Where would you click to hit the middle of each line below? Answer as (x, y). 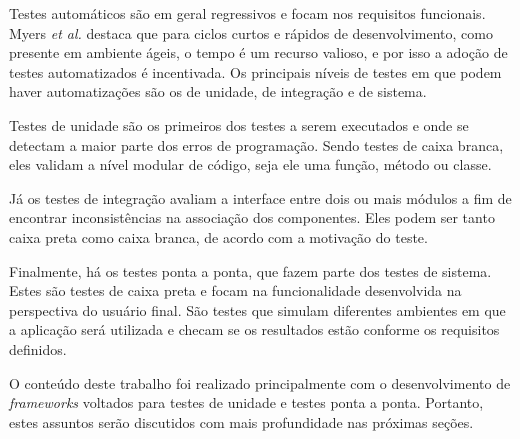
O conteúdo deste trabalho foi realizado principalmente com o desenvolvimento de (260, 382)
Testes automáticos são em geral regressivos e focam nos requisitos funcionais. (247, 13)
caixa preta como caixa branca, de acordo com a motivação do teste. (218, 236)
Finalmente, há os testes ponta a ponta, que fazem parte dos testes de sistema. (250, 270)
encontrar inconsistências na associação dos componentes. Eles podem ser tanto (252, 217)
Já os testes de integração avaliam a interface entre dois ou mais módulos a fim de (260, 197)
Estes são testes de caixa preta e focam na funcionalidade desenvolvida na (235, 290)
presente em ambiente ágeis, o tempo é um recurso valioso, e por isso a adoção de (258, 52)
